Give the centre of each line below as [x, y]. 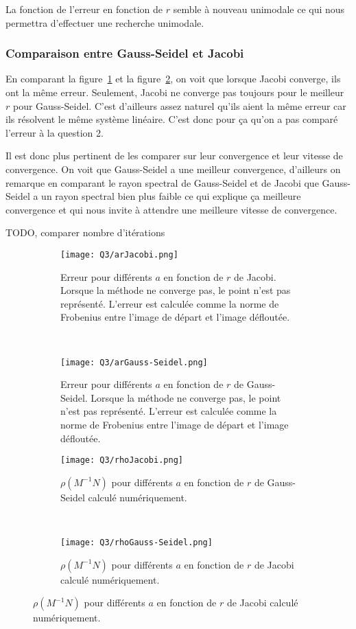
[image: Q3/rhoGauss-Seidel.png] [137, 543]
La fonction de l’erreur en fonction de [84, 9]
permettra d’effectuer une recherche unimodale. [105, 22]
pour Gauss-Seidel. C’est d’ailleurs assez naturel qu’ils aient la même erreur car [179, 105]
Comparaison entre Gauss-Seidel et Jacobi [125, 53]
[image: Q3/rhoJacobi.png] [122, 460]
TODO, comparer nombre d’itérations [85, 232]
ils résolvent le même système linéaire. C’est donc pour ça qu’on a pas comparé [172, 119]
